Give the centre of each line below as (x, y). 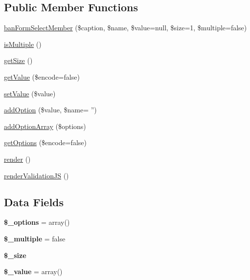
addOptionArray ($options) (45, 126)
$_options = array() (37, 222)
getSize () (18, 60)
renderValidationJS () (36, 175)
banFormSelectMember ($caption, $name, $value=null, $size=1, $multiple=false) (125, 28)
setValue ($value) (30, 93)
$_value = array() (33, 271)
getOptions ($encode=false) (45, 142)
